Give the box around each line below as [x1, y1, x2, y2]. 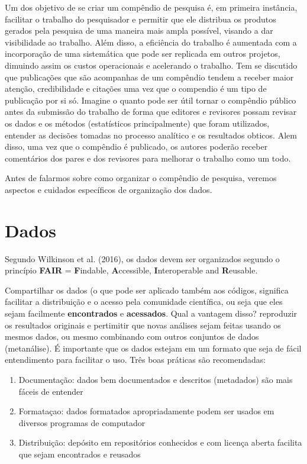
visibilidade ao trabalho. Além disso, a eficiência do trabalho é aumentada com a [5, 36, 297, 48]
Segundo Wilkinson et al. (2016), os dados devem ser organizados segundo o [5, 252, 280, 265]
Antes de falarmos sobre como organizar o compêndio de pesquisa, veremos [5, 172, 277, 184]
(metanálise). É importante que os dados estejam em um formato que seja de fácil [5, 341, 302, 354]
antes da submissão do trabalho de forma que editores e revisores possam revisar [5, 105, 297, 118]
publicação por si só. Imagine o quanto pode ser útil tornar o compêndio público [5, 94, 296, 106]
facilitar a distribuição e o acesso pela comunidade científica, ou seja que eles [5, 295, 283, 308]
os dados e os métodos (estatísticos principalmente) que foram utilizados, [5, 117, 270, 129]
